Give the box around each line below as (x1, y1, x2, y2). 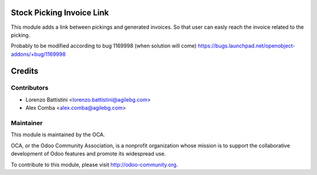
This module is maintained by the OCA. (11, 131, 105, 138)
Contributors (11, 84, 49, 92)
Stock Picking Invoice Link (11, 8, 109, 18)
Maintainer (11, 119, 43, 127)
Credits (11, 66, 39, 76)
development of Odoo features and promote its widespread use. (11, 150, 166, 157)
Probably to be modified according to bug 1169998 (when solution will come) (11, 42, 197, 49)
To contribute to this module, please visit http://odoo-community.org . (11, 161, 178, 168)
